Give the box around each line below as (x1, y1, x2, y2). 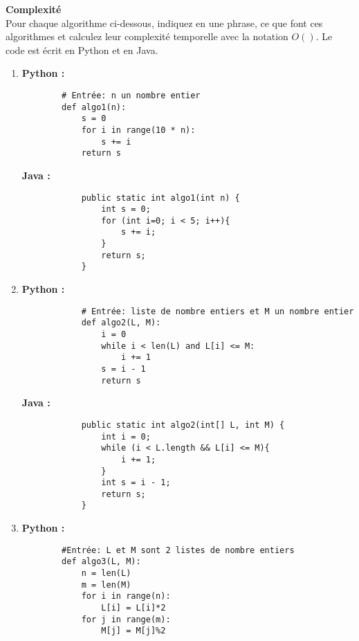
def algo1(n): (62, 102, 127, 112)
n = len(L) (81, 568, 131, 579)
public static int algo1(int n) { (81, 192, 240, 203)
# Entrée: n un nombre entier (62, 90, 201, 100)
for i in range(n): (81, 591, 171, 602)
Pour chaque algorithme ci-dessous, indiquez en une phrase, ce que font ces (6, 15, 323, 30)
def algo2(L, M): (81, 318, 161, 328)
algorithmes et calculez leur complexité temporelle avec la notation (6, 29, 288, 44)
